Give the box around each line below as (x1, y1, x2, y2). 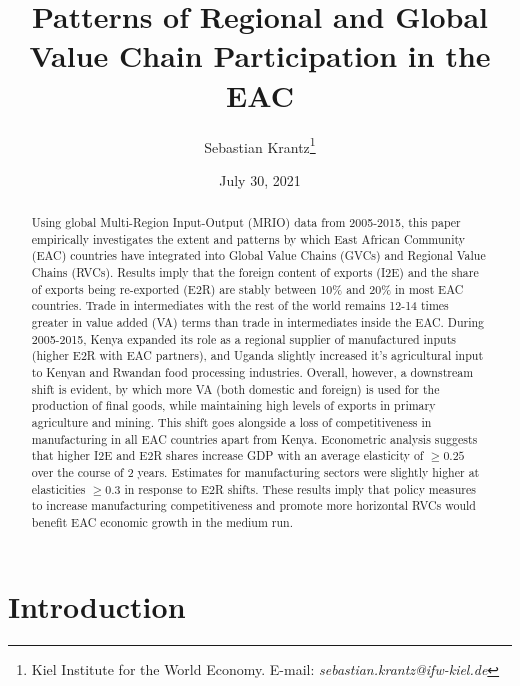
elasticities (31, 480, 86, 497)
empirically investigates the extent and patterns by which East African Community (31, 230, 466, 247)
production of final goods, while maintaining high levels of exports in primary (31, 397, 436, 414)
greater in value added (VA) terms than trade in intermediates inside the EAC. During (31, 314, 485, 331)
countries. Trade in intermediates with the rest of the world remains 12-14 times (31, 297, 449, 314)
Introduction (8, 585, 186, 626)
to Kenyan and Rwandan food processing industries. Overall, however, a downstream (31, 364, 474, 381)
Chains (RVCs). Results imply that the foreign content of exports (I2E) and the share (31, 264, 479, 281)
